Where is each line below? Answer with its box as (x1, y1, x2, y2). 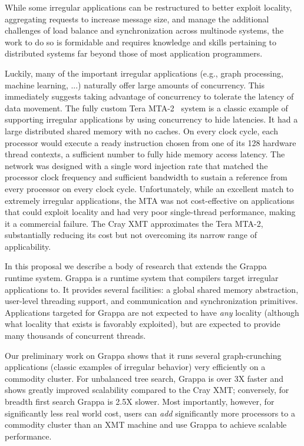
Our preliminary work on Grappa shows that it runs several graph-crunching (5, 349, 282, 361)
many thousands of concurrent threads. (5, 329, 146, 342)
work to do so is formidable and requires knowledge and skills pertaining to (5, 35, 277, 48)
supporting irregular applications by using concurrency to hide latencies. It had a (5, 113, 298, 125)
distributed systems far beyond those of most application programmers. (5, 47, 263, 60)
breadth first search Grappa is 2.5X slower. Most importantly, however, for (5, 395, 275, 407)
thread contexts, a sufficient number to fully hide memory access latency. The (5, 148, 285, 160)
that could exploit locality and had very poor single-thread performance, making (5, 206, 296, 218)
